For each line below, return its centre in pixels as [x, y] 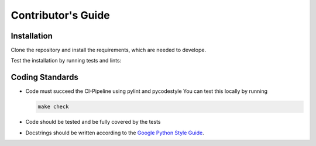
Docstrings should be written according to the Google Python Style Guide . [115, 133]
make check [53, 107]
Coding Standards [44, 77]
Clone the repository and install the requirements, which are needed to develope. [109, 50]
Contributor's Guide [61, 15]
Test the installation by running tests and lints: [66, 61]
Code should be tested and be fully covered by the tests [93, 122]
